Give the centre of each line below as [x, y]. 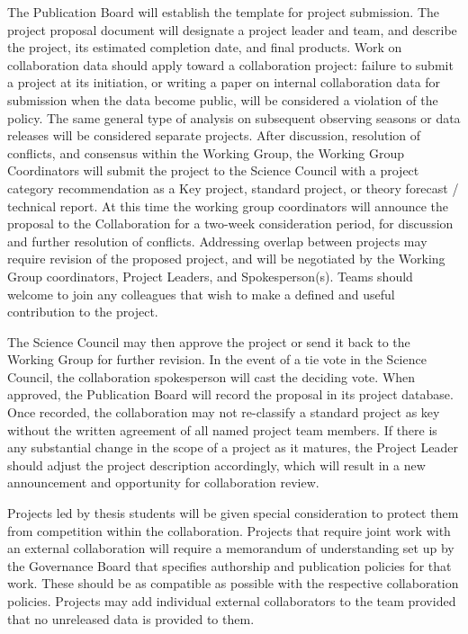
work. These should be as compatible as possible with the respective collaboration [233, 583]
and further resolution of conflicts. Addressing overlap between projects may [217, 241]
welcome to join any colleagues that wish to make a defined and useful [201, 294]
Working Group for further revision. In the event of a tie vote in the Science [217, 359]
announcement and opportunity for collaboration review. [163, 482]
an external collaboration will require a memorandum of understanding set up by [231, 548]
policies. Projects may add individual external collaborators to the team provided [232, 601]
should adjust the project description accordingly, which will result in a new [216, 464]
